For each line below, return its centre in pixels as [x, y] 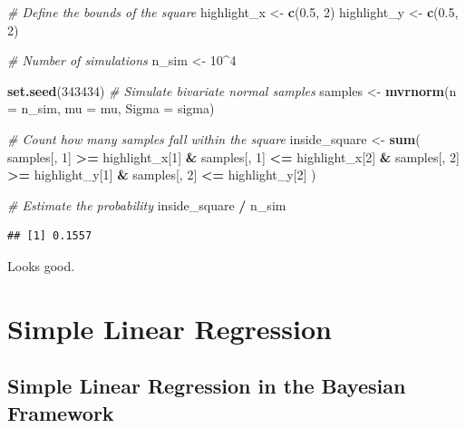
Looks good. [41, 265]
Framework [61, 412]
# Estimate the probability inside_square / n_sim [147, 204]
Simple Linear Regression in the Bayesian [207, 386]
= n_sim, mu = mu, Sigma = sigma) [111, 108]
